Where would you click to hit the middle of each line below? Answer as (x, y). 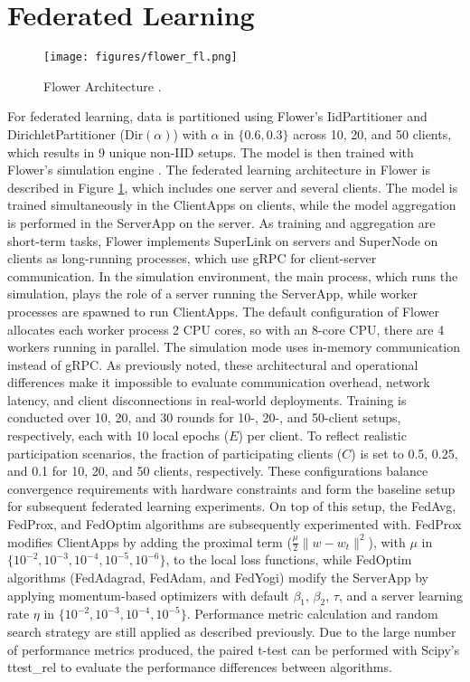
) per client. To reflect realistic (322, 436)
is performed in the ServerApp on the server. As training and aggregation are (221, 222)
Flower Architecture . (103, 85)
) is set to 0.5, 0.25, (404, 453)
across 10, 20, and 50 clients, (372, 133)
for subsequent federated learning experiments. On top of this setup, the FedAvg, (232, 506)
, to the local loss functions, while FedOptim (289, 559)
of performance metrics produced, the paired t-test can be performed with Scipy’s (234, 649)
